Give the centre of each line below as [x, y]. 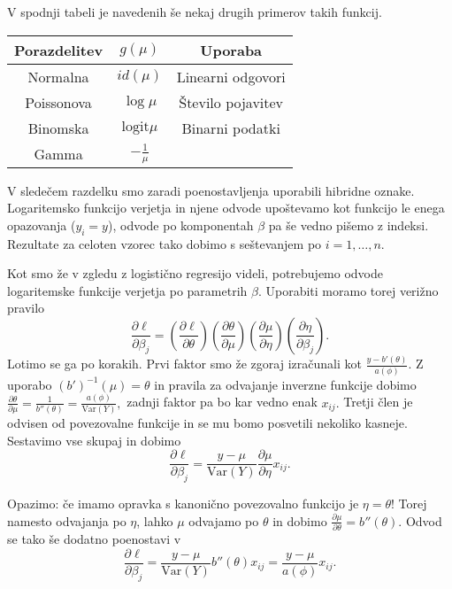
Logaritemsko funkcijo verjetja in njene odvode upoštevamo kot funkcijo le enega [226, 208]
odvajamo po [224, 520]
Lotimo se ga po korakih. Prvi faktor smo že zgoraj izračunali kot [184, 364]
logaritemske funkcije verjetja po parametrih [127, 290]
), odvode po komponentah [180, 225]
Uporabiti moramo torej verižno [352, 290]
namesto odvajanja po [67, 520]
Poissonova [58, 102]
